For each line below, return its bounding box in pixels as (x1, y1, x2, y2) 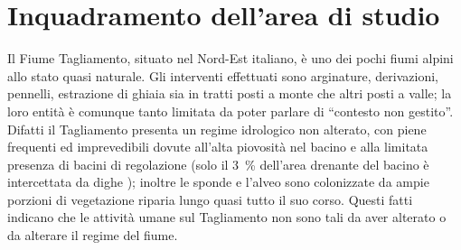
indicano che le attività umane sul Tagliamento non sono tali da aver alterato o (7, 208, 447, 227)
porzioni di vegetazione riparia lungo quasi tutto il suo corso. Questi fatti (7, 190, 413, 208)
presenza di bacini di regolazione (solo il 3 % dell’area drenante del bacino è (7, 154, 429, 173)
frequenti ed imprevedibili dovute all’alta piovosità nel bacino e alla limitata (7, 137, 428, 156)
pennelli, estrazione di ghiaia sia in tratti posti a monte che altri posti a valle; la (7, 84, 452, 103)
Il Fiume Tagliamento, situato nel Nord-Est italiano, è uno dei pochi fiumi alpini (7, 49, 454, 68)
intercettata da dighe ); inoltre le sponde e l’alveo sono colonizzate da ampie (7, 172, 429, 191)
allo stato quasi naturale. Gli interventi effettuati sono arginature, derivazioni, (7, 66, 438, 85)
